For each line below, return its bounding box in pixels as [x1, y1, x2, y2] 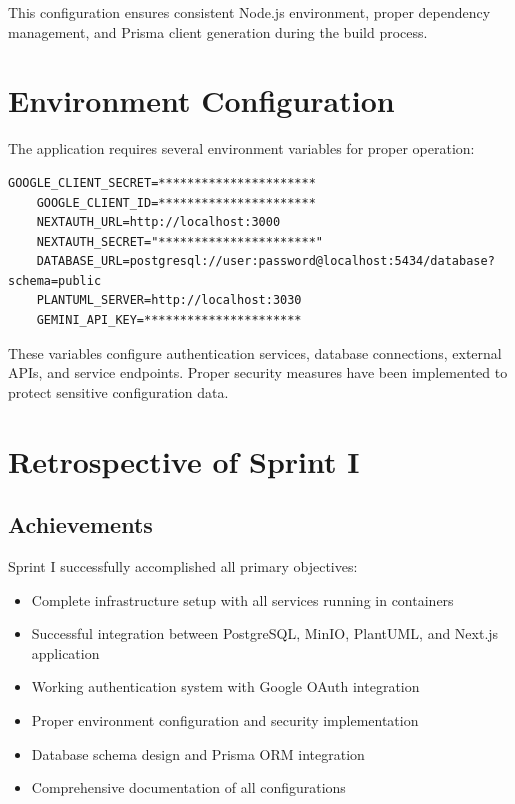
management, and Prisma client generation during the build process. [8, 21, 428, 42]
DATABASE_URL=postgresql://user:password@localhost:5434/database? [36, 254, 495, 269]
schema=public [8, 273, 102, 288]
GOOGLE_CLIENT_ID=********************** [36, 195, 316, 210]
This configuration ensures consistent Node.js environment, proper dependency [8, 2, 491, 22]
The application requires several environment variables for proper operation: [8, 138, 475, 159]
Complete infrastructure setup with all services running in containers [31, 589, 454, 610]
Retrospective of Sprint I [8, 440, 360, 481]
